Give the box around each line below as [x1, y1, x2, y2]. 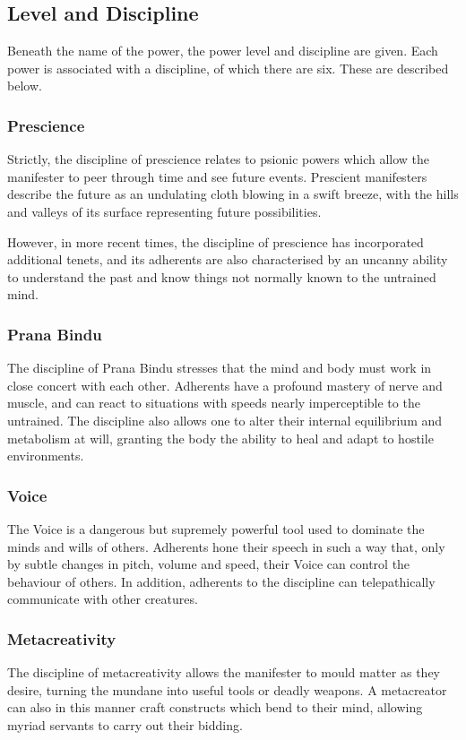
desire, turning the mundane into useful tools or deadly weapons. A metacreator [7, 680, 447, 699]
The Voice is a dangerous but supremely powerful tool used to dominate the [7, 519, 425, 538]
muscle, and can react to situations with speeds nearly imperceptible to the [7, 393, 420, 412]
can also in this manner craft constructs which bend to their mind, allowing [7, 698, 423, 717]
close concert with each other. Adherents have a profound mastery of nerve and [7, 375, 443, 394]
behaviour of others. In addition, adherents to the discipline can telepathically [7, 572, 436, 590]
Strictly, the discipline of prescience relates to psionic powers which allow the [7, 150, 430, 168]
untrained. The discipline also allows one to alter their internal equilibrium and [7, 410, 443, 429]
